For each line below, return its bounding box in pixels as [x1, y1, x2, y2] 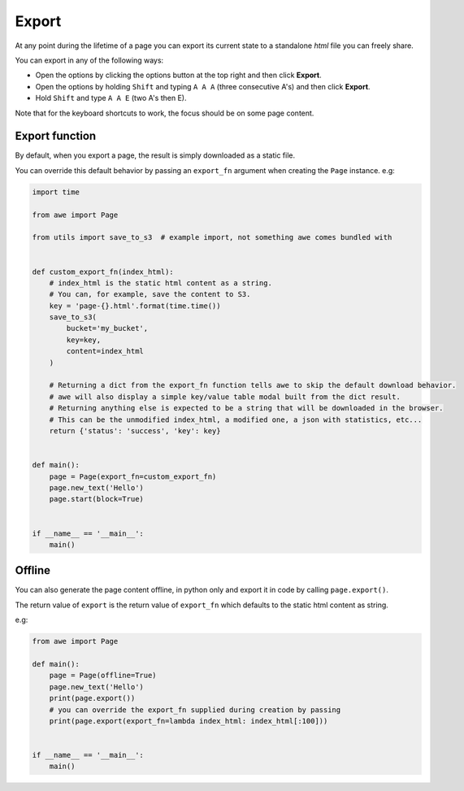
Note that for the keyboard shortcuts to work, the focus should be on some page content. [15, 108, 314, 118]
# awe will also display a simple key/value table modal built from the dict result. [49, 392, 401, 402]
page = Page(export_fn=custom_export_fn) [49, 472, 217, 481]
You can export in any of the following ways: [15, 55, 164, 65]
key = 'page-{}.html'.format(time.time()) [49, 301, 221, 311]
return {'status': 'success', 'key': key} [49, 426, 221, 435]
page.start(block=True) [49, 494, 144, 504]
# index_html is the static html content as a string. [49, 278, 272, 288]
